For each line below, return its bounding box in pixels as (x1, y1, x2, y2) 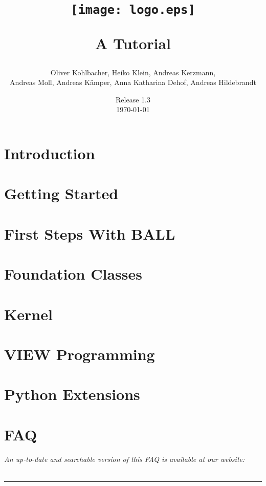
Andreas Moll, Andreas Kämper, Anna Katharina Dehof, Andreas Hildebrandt (10, 77, 256, 88)
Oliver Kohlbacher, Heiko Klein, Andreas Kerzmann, (50, 67, 216, 77)
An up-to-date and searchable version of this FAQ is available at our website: (4, 453, 245, 464)
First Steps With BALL (4, 223, 175, 244)
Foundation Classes (4, 263, 142, 284)
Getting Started (4, 183, 119, 204)
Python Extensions (4, 384, 140, 405)
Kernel (4, 303, 53, 324)
